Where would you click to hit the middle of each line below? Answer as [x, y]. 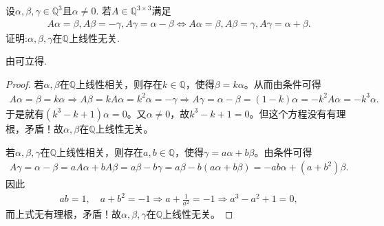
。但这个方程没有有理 [298, 113]
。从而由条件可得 [282, 83]
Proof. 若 [25, 83]
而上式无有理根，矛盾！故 [63, 214]
